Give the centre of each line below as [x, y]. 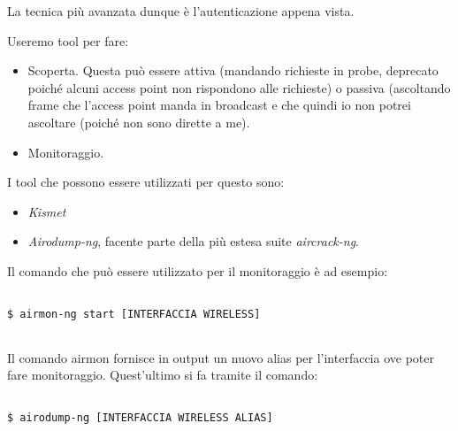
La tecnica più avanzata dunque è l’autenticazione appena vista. [181, 11]
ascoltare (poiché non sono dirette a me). [139, 122]
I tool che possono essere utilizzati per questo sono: [146, 182]
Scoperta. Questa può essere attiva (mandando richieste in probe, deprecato [233, 70]
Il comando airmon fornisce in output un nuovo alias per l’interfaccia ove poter [221, 357]
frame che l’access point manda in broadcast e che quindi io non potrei [219, 105]
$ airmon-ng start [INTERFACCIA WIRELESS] [134, 315]
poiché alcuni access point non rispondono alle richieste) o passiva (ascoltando [239, 87]
